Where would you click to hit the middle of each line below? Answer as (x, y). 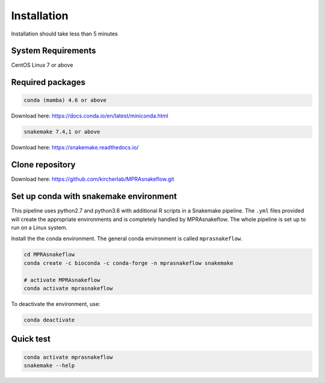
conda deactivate (49, 320)
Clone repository (43, 165)
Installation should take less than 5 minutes (65, 34)
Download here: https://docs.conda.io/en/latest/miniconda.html (90, 116)
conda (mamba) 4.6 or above (65, 100)
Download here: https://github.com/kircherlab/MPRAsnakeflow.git (93, 179)
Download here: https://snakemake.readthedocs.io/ (75, 148)
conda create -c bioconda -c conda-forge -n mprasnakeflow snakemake (128, 263)
